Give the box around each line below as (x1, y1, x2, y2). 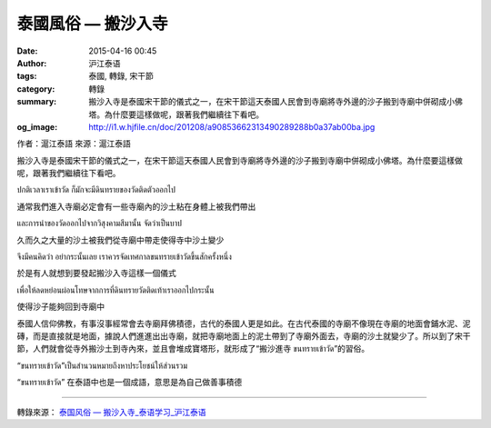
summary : (16, 96, 57, 107)
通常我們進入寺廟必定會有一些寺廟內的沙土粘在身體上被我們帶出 (16, 201, 256, 212)
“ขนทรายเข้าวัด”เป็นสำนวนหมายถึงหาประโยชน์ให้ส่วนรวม (16, 360, 188, 371)
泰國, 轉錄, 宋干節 (88, 71, 154, 82)
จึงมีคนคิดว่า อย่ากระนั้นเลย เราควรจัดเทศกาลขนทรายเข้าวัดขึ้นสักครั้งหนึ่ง (16, 251, 232, 263)
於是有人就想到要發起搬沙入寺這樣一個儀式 (16, 268, 176, 279)
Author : (16, 57, 47, 68)
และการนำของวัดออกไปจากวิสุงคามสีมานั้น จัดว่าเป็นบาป (16, 218, 182, 229)
